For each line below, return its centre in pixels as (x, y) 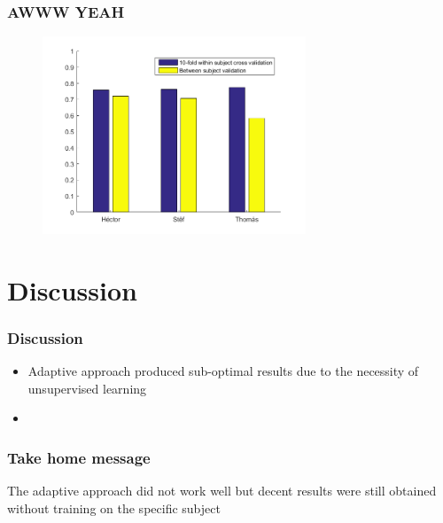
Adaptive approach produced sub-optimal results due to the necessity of (223, 371)
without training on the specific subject (114, 507)
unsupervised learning (87, 388)
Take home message (79, 457)
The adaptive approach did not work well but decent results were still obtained (222, 490)
